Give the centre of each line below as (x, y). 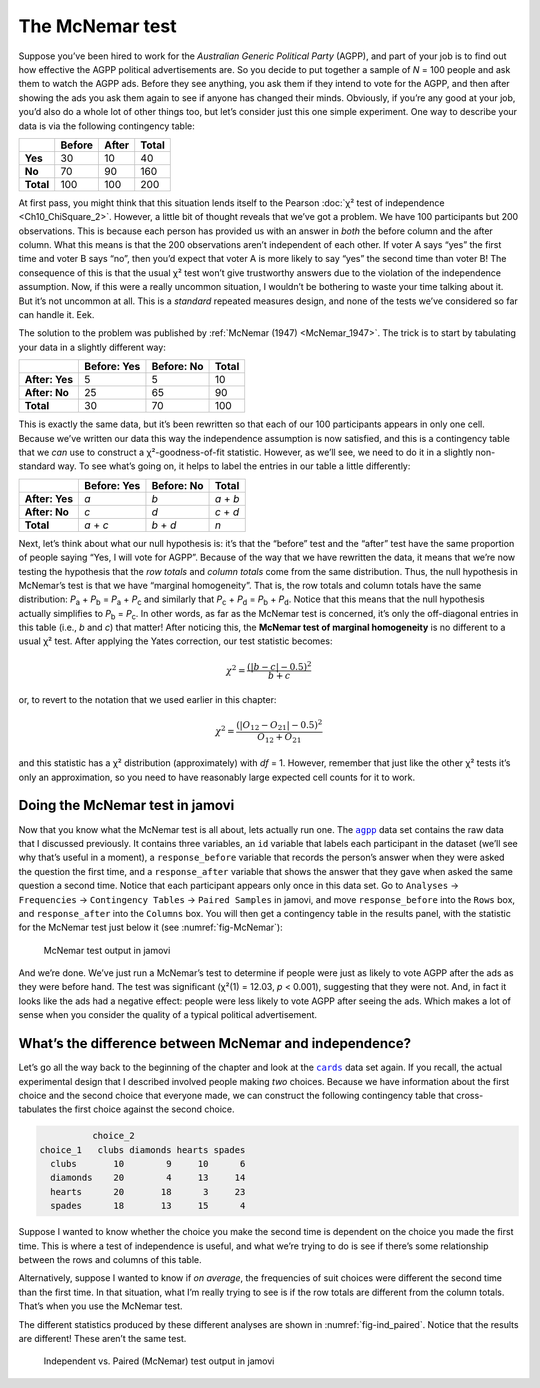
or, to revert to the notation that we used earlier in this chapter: (147, 700)
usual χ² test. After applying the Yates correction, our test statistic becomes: (175, 641)
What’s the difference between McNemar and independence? (215, 1043)
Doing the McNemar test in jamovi (126, 805)
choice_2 (113, 1136)
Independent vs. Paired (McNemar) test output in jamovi (159, 1361)
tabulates (37, 1109)
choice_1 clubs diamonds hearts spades (142, 1149)
